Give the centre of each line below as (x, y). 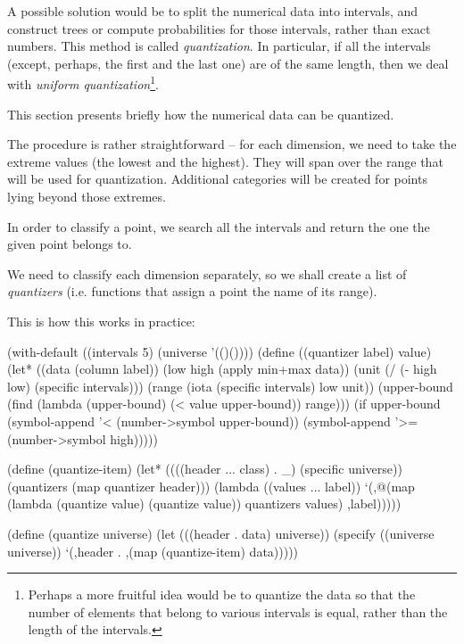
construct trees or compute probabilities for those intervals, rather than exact (219, 28)
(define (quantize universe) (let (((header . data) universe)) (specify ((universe (221, 533)
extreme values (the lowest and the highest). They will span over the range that (225, 161)
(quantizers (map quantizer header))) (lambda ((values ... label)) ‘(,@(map (211, 486)
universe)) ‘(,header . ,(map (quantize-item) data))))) (153, 551)
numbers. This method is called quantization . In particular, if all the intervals (219, 46)
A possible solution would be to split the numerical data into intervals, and (213, 11)
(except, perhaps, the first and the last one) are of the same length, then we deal (228, 63)
